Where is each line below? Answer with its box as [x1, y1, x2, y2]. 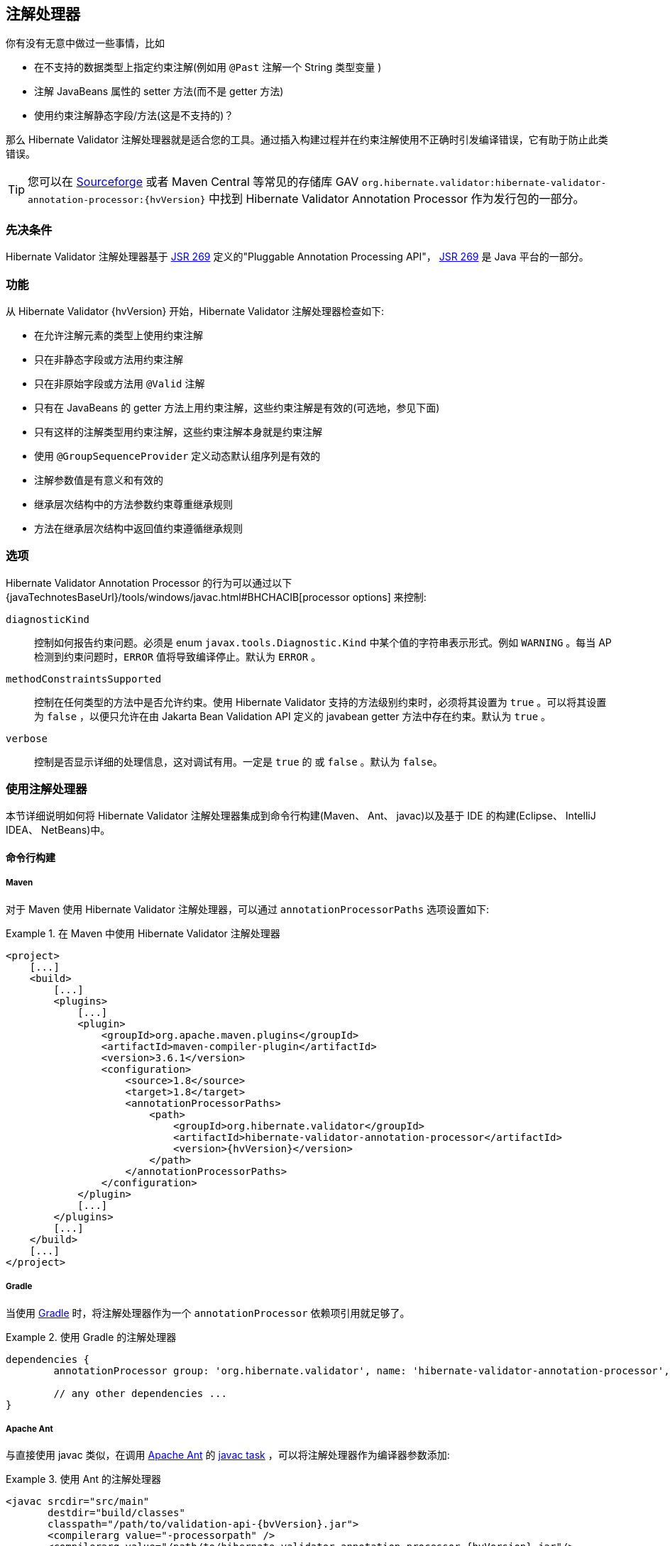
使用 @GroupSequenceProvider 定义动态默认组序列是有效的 [34, 449, 321, 462]
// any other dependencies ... [53, 1387, 227, 1399]
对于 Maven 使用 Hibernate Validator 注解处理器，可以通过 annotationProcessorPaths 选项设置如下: [6, 902, 490, 915]
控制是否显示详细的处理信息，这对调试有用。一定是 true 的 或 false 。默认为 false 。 [34, 755, 443, 768]
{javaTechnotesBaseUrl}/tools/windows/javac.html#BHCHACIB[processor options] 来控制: [6, 590, 427, 603]
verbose [6, 732, 48, 744]
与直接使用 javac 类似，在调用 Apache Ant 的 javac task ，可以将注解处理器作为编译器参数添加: [6, 1449, 450, 1462]
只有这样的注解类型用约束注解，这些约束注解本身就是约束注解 [34, 425, 322, 438]
